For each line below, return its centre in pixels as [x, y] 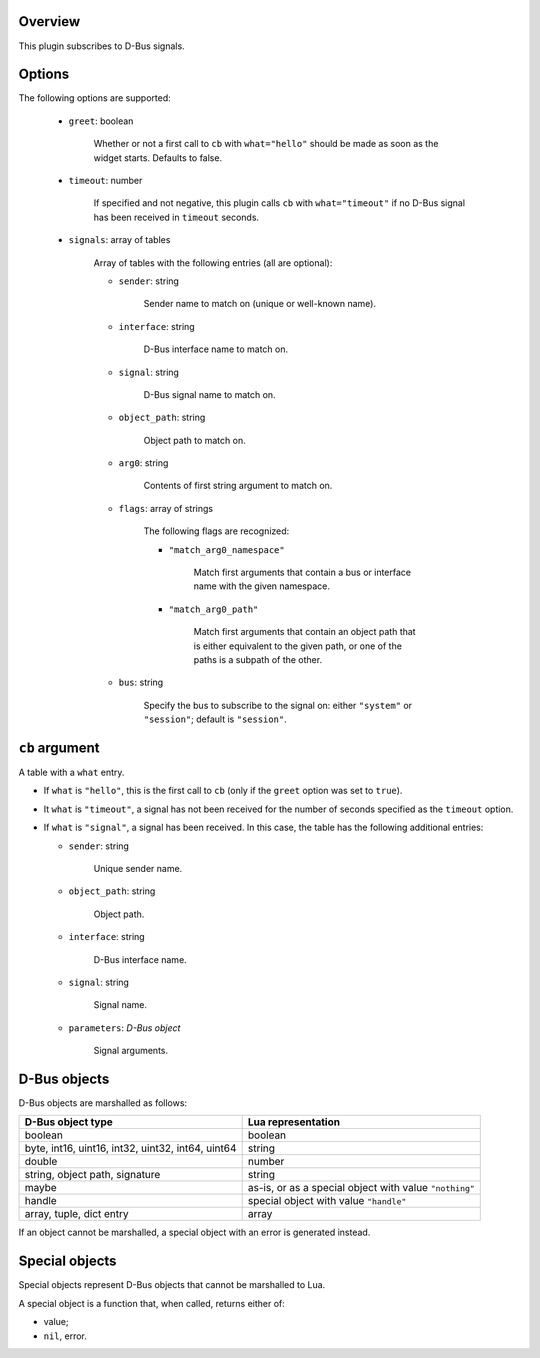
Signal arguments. [131, 1051]
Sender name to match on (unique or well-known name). [260, 304]
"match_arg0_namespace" [226, 549]
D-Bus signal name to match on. [209, 394]
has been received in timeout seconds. [176, 217]
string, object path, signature [92, 1175]
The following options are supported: [94, 98]
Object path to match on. [194, 440]
